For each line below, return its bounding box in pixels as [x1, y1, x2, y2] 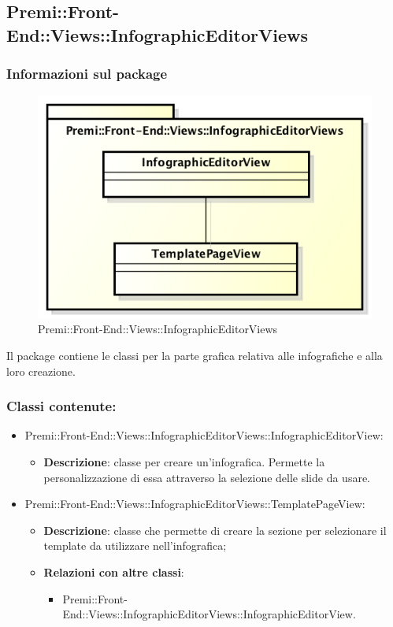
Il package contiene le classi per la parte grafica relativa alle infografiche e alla [6, 347, 383, 363]
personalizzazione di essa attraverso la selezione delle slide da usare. [43, 469, 371, 485]
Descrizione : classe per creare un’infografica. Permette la [43, 453, 325, 469]
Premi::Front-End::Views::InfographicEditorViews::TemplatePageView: [24, 495, 365, 512]
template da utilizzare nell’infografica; [43, 537, 227, 554]
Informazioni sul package [6, 64, 168, 83]
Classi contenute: [6, 396, 117, 416]
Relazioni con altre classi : [43, 563, 184, 580]
